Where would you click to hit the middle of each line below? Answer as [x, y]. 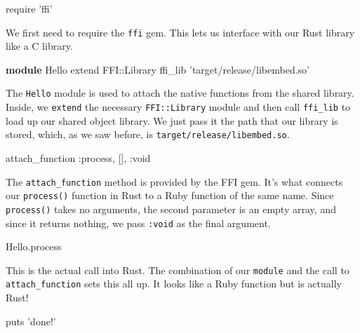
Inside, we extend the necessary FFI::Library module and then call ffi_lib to [178, 107]
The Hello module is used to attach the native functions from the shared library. [180, 93]
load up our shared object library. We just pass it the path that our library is [172, 120]
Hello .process [34, 246]
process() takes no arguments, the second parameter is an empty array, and [171, 209]
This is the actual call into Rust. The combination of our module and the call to [178, 270]
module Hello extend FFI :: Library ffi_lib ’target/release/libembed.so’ [158, 69]
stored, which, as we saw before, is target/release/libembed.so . [148, 134]
